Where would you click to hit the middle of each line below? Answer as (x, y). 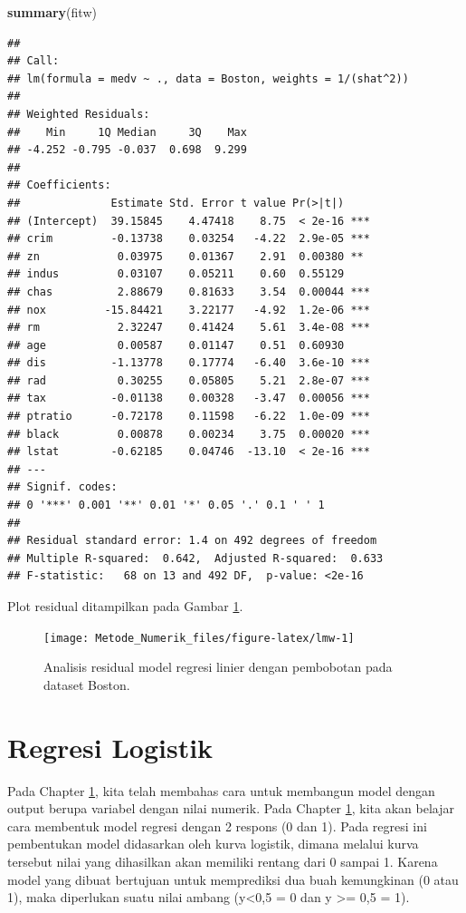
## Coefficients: (59, 185)
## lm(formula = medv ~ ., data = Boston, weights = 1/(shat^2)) (208, 78)
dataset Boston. (87, 684)
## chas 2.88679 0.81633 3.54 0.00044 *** (189, 291)
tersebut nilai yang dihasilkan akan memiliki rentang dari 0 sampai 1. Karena (223, 861)
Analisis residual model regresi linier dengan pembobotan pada (218, 667)
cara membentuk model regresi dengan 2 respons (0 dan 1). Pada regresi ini (217, 826)
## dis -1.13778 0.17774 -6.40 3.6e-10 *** (189, 363)
